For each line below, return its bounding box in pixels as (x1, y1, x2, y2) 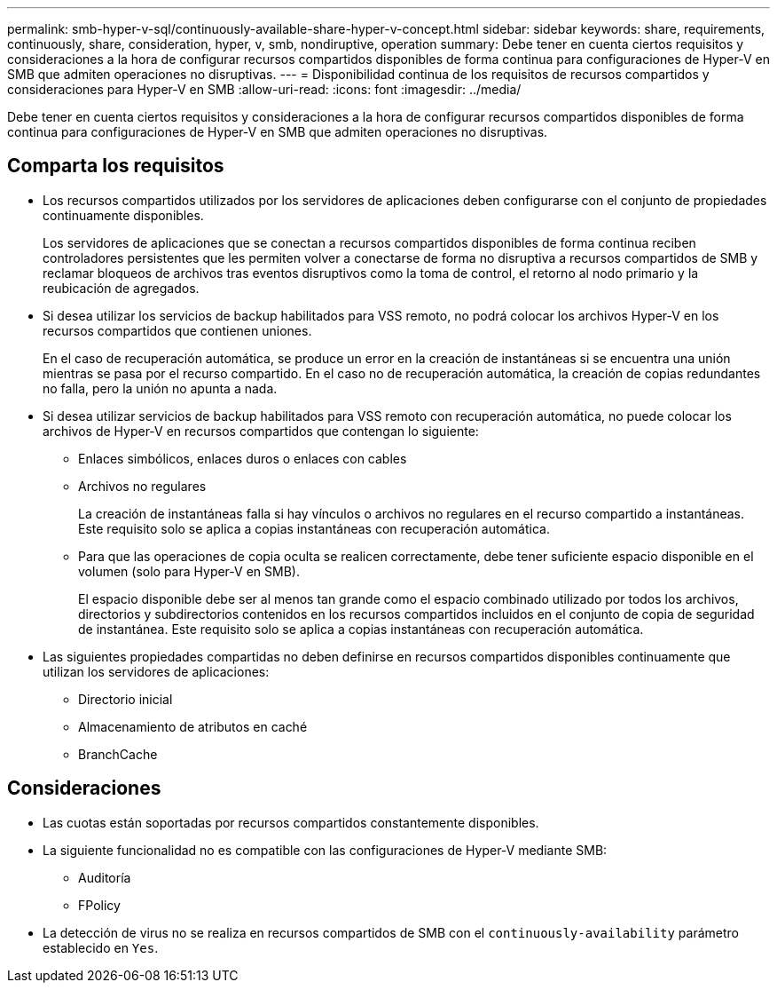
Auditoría (78, 869, 131, 885)
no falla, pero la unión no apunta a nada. (43, 380, 278, 396)
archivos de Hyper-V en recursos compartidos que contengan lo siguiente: (43, 423, 479, 439)
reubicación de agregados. (43, 280, 200, 296)
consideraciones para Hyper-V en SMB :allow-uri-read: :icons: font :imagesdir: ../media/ (7, 82, 522, 97)
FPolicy (78, 897, 121, 913)
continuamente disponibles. (43, 207, 204, 223)
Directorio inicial (78, 691, 173, 707)
